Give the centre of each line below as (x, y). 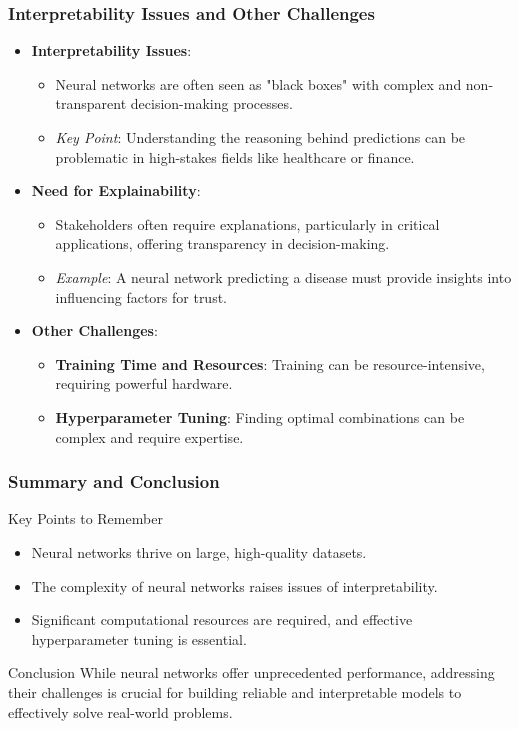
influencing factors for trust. (141, 296)
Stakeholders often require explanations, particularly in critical (247, 223)
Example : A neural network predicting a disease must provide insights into (283, 276)
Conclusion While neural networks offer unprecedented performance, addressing (251, 672)
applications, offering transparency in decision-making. (222, 243)
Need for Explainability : (116, 190)
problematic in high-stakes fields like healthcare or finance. (235, 156)
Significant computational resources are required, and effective (222, 619)
